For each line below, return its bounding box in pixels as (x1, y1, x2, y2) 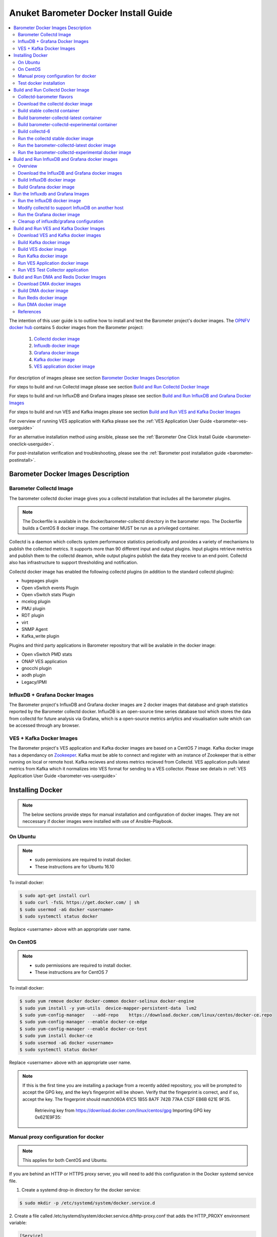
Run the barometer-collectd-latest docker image (18, 143, 116, 148)
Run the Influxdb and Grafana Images (13, 190, 89, 196)
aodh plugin (21, 672, 46, 678)
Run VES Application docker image (18, 260, 89, 266)
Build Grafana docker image (18, 184, 75, 190)
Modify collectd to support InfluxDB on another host (18, 204, 123, 210)
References (18, 308, 41, 314)
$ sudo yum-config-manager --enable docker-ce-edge (19, 1019, 148, 1025)
